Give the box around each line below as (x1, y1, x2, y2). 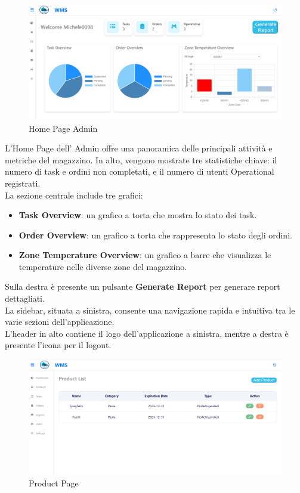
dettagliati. (5, 292, 45, 305)
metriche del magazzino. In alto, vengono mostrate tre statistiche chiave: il (5, 153, 277, 166)
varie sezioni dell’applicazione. (5, 315, 115, 328)
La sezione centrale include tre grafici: (5, 188, 143, 201)
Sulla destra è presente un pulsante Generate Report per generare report (5, 280, 280, 293)
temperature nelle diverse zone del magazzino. (18, 260, 187, 272)
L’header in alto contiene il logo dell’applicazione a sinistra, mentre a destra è (5, 327, 289, 339)
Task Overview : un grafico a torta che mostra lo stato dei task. (18, 209, 257, 221)
